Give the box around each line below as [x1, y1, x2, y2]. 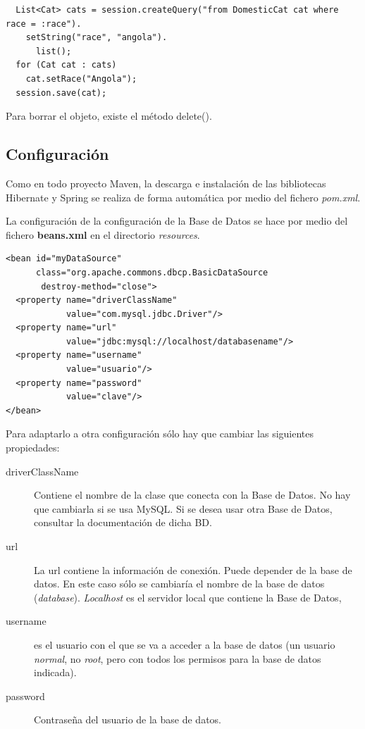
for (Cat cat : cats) [16, 60, 117, 70]
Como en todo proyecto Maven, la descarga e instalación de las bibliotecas [6, 175, 326, 190]
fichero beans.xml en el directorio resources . [6, 227, 200, 242]
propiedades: [6, 440, 60, 455]
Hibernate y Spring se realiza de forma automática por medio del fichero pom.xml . [6, 189, 361, 204]
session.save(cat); [16, 87, 107, 98]
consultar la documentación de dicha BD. [34, 515, 212, 530]
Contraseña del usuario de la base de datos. [34, 712, 221, 727]
